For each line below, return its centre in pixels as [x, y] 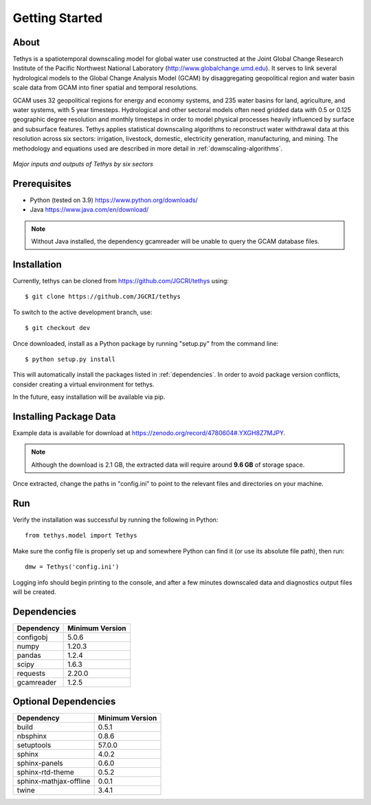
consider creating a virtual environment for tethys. [83, 384]
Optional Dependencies [64, 702]
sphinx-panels [40, 763]
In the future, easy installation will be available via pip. [89, 397]
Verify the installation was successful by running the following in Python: [115, 520]
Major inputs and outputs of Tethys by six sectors [83, 164]
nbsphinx [32, 736]
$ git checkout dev [58, 328]
